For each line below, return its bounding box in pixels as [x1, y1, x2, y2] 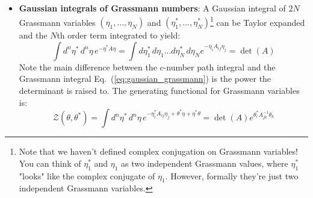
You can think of [19, 156, 81, 169]
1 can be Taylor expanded [210, 14, 305, 28]
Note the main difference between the [19, 60, 157, 73]
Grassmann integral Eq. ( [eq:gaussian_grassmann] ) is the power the [19, 72, 271, 85]
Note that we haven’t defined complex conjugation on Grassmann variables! [19, 145, 298, 158]
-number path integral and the [163, 60, 276, 73]
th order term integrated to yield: [57, 29, 181, 42]
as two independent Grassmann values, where [121, 156, 288, 169]
